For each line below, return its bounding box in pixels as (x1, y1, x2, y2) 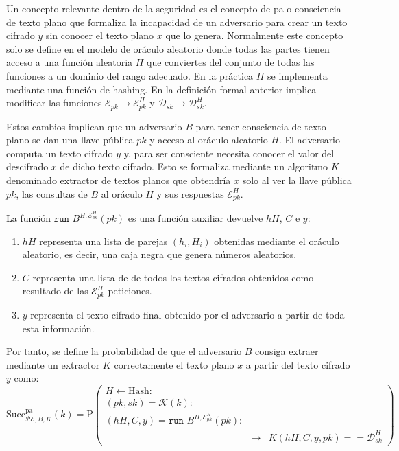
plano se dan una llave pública (6, 132, 134, 147)
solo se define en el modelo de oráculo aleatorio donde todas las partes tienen (6, 41, 330, 56)
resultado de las (22, 284, 88, 298)
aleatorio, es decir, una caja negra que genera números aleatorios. (22, 247, 297, 262)
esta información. (22, 321, 95, 335)
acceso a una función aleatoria (6, 55, 133, 69)
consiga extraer (255, 344, 319, 358)
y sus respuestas (156, 186, 224, 200)
